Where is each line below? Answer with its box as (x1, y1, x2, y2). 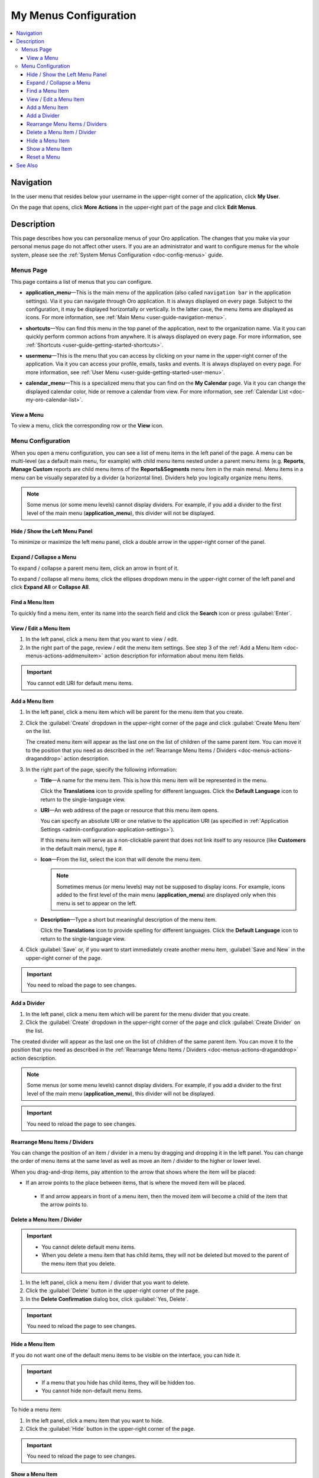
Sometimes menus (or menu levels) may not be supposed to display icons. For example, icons (56, 883, 285, 890)
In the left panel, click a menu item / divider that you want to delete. (25, 1279, 190, 1286)
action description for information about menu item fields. (104, 652, 245, 659)
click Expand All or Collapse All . (11, 584, 90, 591)
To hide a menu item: (11, 1406, 62, 1413)
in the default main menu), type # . (40, 845, 123, 852)
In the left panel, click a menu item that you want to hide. (25, 1417, 164, 1424)
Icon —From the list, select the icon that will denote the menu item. (40, 856, 202, 863)
